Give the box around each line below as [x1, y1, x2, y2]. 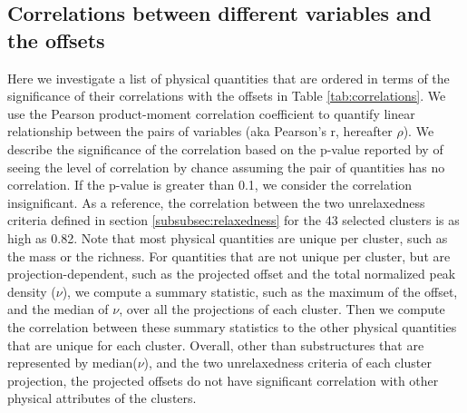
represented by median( [7, 353, 138, 372]
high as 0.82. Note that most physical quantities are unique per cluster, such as [7, 228, 448, 247]
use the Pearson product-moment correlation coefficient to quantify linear [7, 103, 415, 123]
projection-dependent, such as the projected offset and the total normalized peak [7, 264, 456, 283]
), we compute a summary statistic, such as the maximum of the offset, [62, 281, 458, 300]
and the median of [7, 300, 109, 319]
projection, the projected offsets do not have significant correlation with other [7, 370, 439, 389]
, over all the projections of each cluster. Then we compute [119, 300, 445, 319]
